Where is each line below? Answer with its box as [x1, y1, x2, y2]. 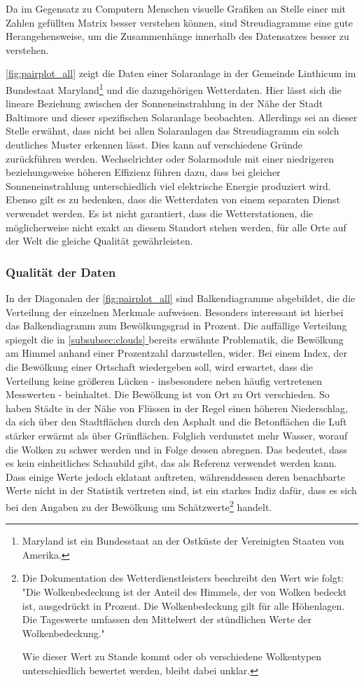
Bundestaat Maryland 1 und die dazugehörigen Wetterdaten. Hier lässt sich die [6, 80, 342, 97]
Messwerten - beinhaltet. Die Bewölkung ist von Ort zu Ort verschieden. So [6, 387, 330, 402]
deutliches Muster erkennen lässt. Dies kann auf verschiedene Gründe [6, 137, 303, 151]
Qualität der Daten [6, 263, 116, 280]
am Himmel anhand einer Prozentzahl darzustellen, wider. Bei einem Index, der [6, 346, 347, 360]
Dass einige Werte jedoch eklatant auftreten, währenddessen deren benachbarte [6, 469, 345, 484]
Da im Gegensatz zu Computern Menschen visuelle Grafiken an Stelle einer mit [6, 1, 346, 15]
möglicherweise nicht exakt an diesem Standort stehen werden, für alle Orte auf [6, 219, 346, 234]
